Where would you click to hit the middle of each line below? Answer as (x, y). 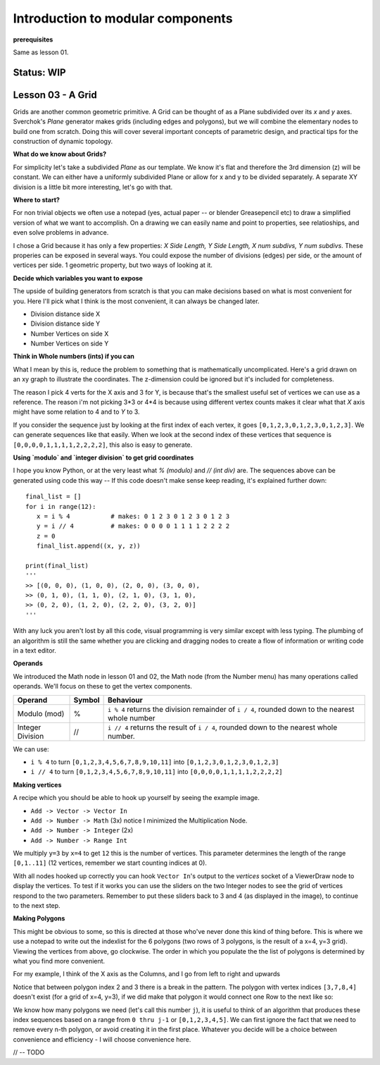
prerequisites (33, 39)
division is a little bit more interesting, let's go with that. (93, 187)
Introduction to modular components (123, 18)
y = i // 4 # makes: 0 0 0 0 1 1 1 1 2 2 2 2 (133, 526)
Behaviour (125, 700)
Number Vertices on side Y (70, 344)
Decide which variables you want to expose (78, 278)
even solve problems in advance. (61, 233)
